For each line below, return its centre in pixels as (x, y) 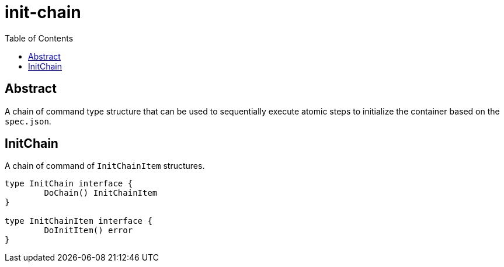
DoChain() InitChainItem (101, 193)
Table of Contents (39, 38)
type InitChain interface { (69, 184)
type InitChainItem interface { (79, 221)
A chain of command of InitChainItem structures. (105, 166)
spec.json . (28, 121)
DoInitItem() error (88, 230)
